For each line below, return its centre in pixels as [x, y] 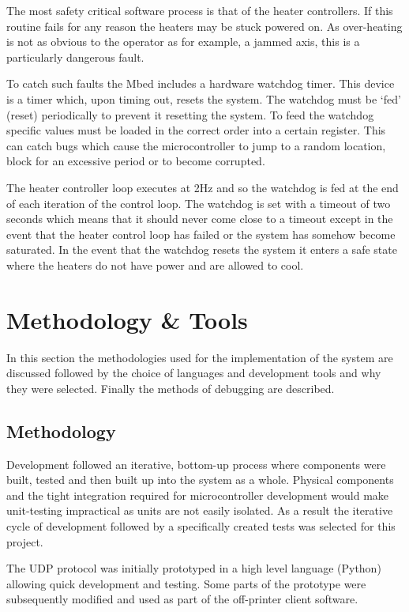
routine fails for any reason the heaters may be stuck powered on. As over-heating [204, 26]
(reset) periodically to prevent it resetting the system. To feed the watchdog [190, 114]
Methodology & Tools [127, 319]
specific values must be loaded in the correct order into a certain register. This [196, 130]
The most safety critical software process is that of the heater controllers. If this [200, 10]
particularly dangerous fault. [75, 57]
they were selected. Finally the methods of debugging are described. [171, 388]
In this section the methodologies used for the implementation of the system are [200, 357]
